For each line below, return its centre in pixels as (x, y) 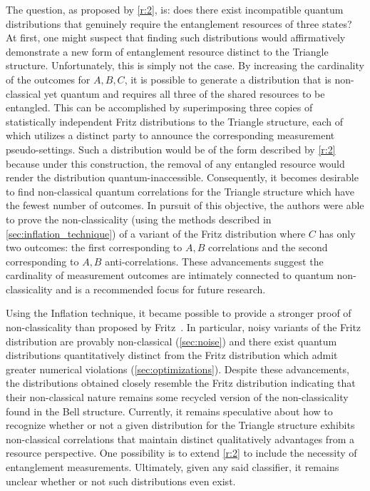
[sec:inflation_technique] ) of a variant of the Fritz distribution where (156, 233)
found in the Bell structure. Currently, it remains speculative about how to (169, 411)
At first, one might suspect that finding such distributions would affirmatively (176, 37)
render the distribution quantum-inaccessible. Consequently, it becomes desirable (182, 177)
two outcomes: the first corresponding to (94, 247)
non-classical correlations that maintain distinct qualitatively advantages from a (180, 439)
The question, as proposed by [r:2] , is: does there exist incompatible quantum (175, 9)
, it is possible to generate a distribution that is (228, 79)
